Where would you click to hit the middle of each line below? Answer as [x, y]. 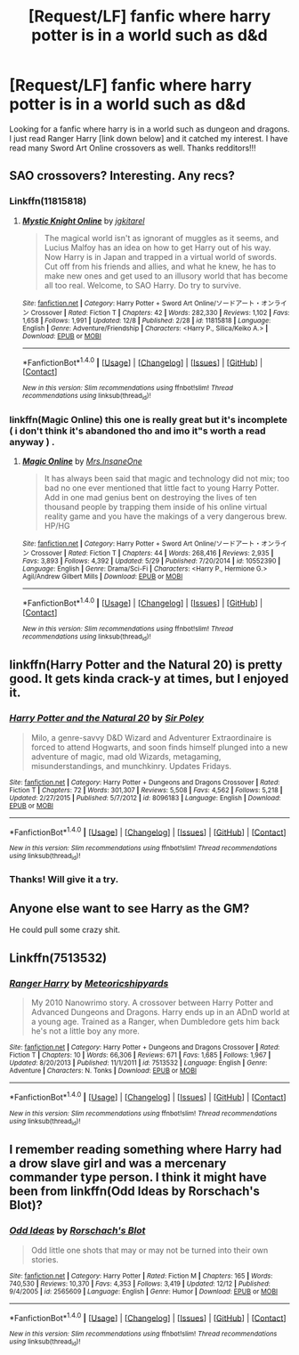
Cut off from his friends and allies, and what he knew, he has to [160, 266]
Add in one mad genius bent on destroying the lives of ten [150, 497]
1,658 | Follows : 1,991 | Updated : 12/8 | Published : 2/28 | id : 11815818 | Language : [146, 320]
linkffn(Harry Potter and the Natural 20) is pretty [146, 665]
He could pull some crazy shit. [65, 930]
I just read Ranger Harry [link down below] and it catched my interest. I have [149, 138]
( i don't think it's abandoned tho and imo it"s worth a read [137, 431]
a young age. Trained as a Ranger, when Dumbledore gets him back [155, 1021]
